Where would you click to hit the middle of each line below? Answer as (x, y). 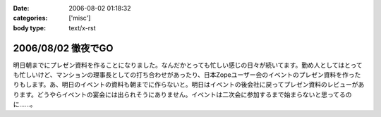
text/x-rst (82, 27)
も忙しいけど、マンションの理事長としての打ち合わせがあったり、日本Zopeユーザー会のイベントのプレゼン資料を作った (187, 75)
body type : (29, 27)
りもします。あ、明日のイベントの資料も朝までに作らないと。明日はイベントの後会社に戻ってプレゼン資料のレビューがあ (189, 85)
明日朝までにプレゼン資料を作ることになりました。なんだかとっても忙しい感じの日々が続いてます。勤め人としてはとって (188, 65)
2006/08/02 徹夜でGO (63, 48)
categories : (30, 18)
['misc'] (80, 18)
